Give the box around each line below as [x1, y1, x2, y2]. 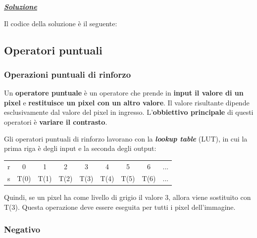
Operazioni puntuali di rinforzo [4, 68, 131, 80]
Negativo [4, 223, 41, 235]
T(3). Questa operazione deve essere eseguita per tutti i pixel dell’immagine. [4, 202, 236, 212]
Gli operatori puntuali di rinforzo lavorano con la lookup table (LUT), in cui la [4, 133, 248, 143]
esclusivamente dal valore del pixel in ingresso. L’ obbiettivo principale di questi [4, 107, 254, 117]
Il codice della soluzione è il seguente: [4, 18, 117, 28]
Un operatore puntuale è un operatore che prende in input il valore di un [4, 88, 244, 98]
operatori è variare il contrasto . [4, 116, 107, 127]
